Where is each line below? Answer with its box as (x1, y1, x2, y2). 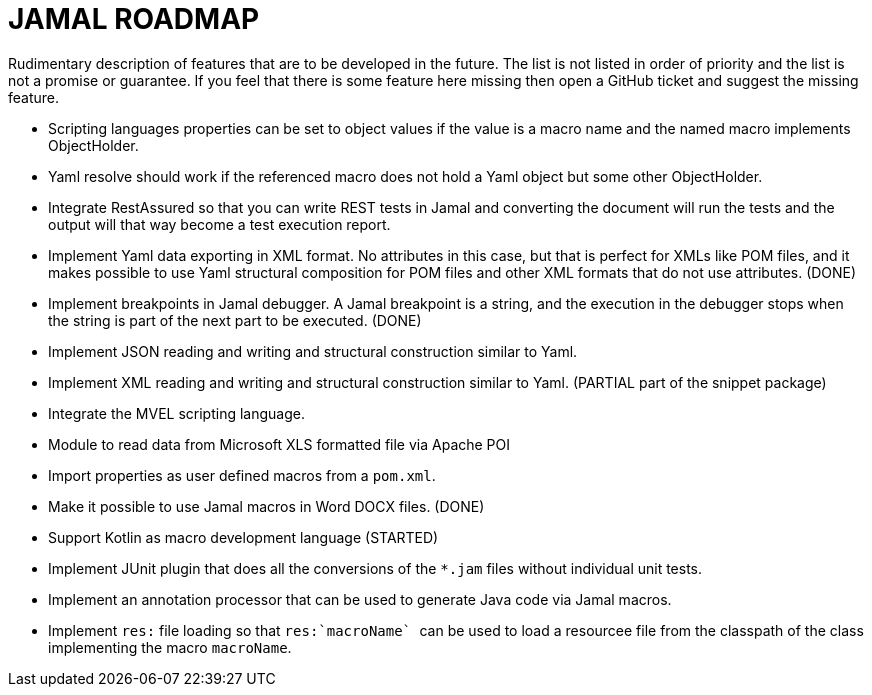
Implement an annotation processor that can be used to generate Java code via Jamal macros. (48, 590, 672, 608)
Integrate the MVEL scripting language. (48, 404, 305, 422)
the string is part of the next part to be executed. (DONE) (48, 311, 422, 329)
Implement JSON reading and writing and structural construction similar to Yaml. (48, 342, 578, 360)
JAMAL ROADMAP (8, 2, 260, 36)
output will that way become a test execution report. (48, 215, 391, 233)
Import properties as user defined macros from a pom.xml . (48, 466, 436, 484)
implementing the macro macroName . (48, 638, 292, 656)
